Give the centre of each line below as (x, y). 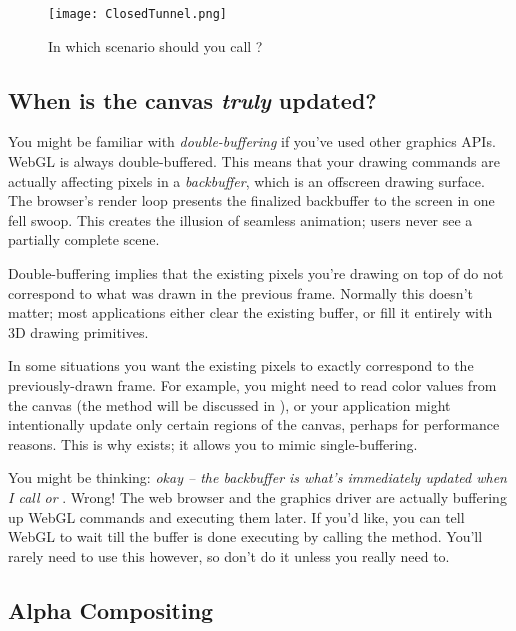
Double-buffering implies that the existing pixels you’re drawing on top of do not (256, 273)
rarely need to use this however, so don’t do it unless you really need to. (229, 555)
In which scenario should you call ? (155, 45)
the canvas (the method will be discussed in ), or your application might (229, 404)
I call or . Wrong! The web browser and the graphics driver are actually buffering (257, 496)
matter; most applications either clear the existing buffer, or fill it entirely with (250, 312)
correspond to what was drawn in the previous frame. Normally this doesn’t (240, 292)
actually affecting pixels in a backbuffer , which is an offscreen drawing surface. (246, 180)
